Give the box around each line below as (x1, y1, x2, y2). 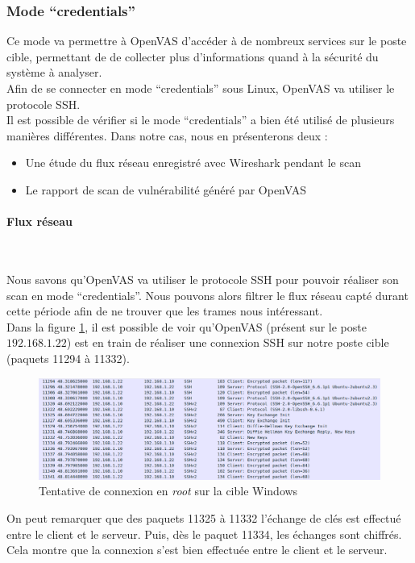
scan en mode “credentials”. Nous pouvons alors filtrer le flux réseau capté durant (6, 286, 409, 303)
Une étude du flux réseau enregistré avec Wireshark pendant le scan (25, 154, 362, 171)
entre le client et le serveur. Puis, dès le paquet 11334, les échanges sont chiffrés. (6, 525, 402, 542)
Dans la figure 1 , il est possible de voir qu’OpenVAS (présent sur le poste (6, 318, 367, 335)
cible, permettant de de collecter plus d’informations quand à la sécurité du (6, 48, 379, 65)
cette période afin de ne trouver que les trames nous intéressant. (6, 302, 323, 319)
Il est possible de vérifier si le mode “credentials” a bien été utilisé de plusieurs (6, 111, 395, 128)
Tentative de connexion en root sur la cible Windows (39, 482, 298, 499)
